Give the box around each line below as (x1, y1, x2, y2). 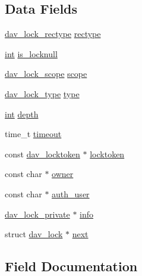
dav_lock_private (5, 207, 70, 220)
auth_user (52, 187, 90, 200)
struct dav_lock (5, 228, 63, 240)
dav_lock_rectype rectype (5, 27, 101, 40)
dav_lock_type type (5, 87, 80, 100)
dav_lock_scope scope (5, 67, 87, 80)
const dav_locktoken (5, 147, 80, 160)
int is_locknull (5, 47, 58, 60)
